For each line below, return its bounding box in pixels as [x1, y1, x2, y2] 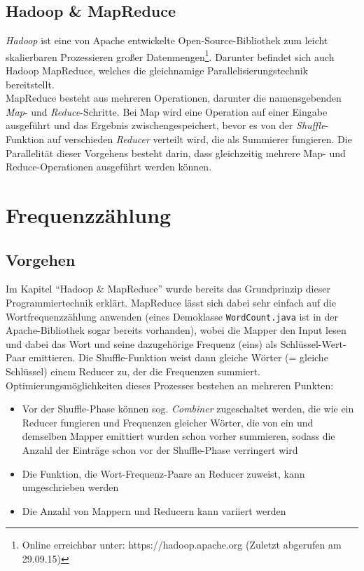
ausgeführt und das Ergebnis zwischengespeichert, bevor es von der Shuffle [6, 118, 325, 133]
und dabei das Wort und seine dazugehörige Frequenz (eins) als [6, 336, 277, 351]
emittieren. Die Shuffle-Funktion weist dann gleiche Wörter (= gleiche [29, 350, 328, 365]
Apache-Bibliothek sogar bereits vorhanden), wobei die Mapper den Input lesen [6, 323, 346, 337]
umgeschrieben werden [22, 480, 119, 495]
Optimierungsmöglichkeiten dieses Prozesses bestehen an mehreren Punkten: [6, 377, 334, 392]
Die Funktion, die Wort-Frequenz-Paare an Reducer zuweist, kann [22, 466, 305, 481]
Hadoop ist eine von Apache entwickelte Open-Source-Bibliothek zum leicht [6, 33, 328, 48]
